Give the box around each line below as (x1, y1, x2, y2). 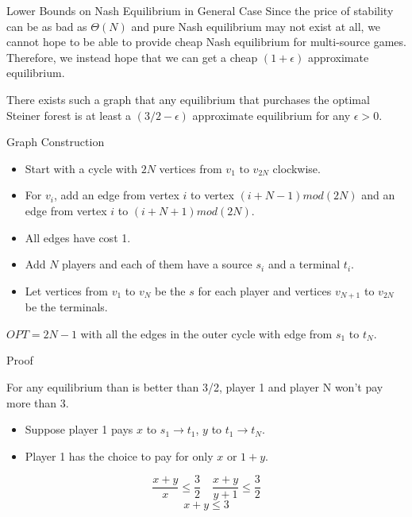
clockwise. (272, 160, 321, 176)
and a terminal (268, 256, 341, 272)
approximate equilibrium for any (192, 106, 351, 123)
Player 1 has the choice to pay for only (25, 447, 214, 464)
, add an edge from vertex (53, 187, 179, 203)
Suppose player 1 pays (25, 421, 133, 438)
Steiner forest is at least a (6, 106, 132, 123)
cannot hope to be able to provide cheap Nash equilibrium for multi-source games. (6, 33, 406, 50)
